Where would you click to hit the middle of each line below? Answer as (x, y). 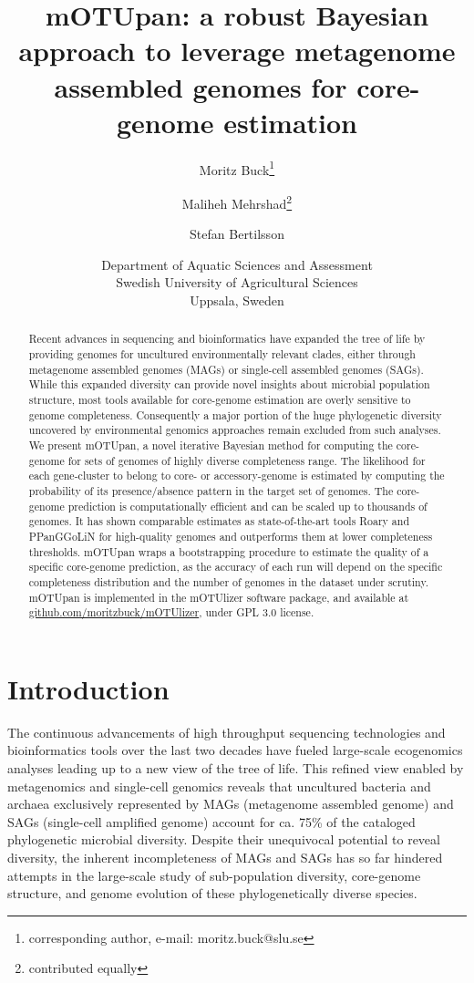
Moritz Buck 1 (237, 168)
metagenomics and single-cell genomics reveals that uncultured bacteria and (219, 786)
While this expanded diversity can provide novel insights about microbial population (229, 384)
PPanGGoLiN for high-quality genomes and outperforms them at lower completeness (231, 536)
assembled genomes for (201, 86)
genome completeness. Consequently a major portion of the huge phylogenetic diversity (235, 414)
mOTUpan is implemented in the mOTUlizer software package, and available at (219, 597)
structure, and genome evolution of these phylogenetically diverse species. (212, 893)
